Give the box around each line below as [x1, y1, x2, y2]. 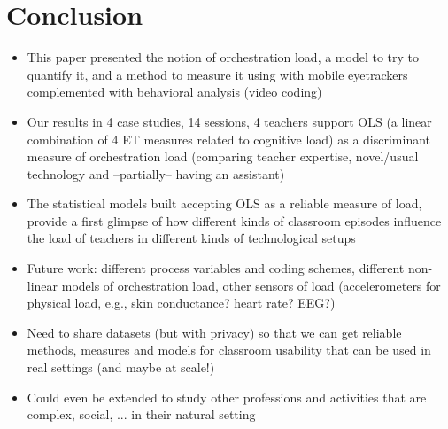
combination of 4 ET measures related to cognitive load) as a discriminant [27, 129, 431, 148]
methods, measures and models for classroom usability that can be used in [27, 340, 431, 359]
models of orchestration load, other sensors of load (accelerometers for [61, 276, 441, 294]
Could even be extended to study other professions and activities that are [27, 387, 427, 406]
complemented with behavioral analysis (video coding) [27, 82, 322, 101]
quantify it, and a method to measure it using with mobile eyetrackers [27, 65, 408, 83]
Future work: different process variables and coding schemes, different [27, 259, 405, 277]
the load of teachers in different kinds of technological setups [27, 229, 356, 247]
